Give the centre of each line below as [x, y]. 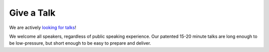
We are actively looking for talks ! [43, 27]
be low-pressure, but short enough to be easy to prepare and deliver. [80, 43]
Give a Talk [32, 13]
